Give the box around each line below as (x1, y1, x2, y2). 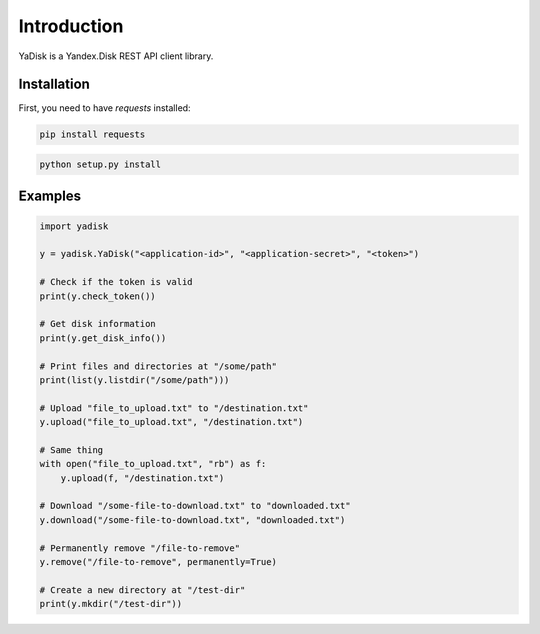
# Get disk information (39, 318, 157, 330)
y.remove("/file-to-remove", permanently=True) (39, 556, 277, 567)
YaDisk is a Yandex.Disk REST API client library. (18, 50, 214, 62)
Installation (18, 76, 90, 93)
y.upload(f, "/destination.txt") (60, 472, 225, 484)
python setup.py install (39, 159, 162, 170)
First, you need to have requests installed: (18, 102, 191, 114)
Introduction (18, 15, 124, 37)
